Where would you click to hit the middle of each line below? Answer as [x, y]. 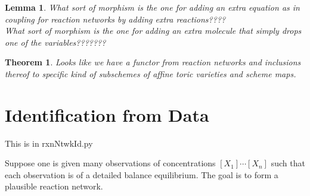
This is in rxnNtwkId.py [49, 143]
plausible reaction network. [54, 186]
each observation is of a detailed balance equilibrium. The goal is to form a [142, 174]
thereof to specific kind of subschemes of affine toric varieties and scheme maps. [151, 73]
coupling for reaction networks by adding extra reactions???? [115, 19]
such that [288, 163]
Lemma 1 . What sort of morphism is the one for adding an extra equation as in [152, 7]
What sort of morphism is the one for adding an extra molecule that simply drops [153, 31]
